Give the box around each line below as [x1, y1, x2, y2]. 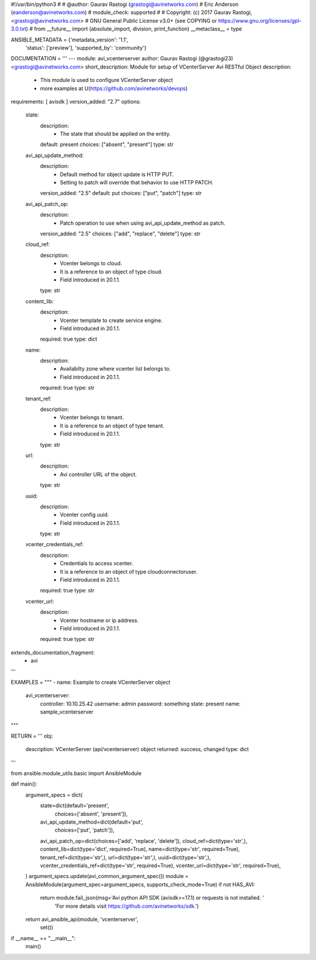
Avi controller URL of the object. [60, 471, 137, 478]
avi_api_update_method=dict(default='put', [40, 818, 143, 825]
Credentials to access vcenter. [60, 560, 133, 567]
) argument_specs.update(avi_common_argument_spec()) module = [25, 873, 189, 880]
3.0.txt [11, 25, 26, 32]
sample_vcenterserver [40, 708, 94, 715]
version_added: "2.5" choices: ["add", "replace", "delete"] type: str [40, 230, 201, 237]
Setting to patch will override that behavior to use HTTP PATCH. [60, 179, 214, 186]
